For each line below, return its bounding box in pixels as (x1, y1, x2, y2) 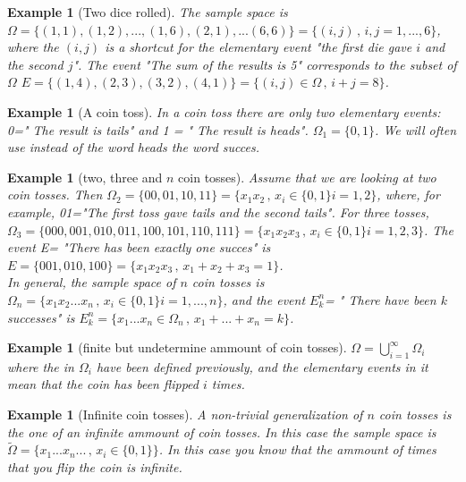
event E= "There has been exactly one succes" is (7, 238, 271, 257)
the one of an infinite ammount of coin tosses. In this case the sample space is (7, 422, 436, 441)
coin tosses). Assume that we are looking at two (178, 167, 436, 186)
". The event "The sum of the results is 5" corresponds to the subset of (72, 55, 457, 73)
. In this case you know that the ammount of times (158, 440, 436, 459)
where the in (7, 357, 74, 376)
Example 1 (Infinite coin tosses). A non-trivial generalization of (7, 405, 363, 424)
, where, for (377, 185, 440, 204)
